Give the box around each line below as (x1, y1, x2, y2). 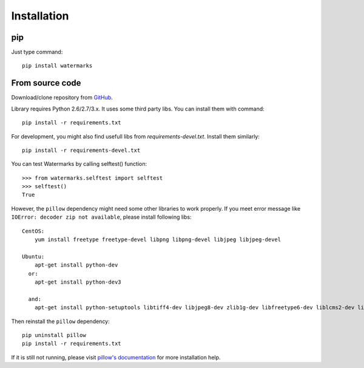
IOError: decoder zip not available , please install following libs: (11, 213, 192, 221)
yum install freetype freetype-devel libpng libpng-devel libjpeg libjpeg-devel (34, 236, 281, 243)
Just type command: (11, 49, 63, 56)
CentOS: (22, 228, 45, 234)
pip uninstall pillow (22, 332, 86, 338)
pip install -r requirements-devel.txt (22, 146, 141, 154)
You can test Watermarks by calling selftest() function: (11, 160, 147, 168)
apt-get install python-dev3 (34, 279, 121, 285)
